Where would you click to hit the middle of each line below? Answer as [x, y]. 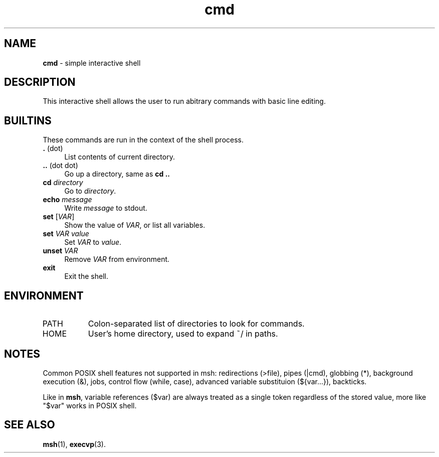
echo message [67, 200]
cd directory [63, 183]
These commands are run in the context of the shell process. [143, 140]
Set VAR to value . [93, 242]
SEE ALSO [30, 425]
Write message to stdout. [106, 208]
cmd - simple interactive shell [92, 63]
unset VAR [60, 251]
